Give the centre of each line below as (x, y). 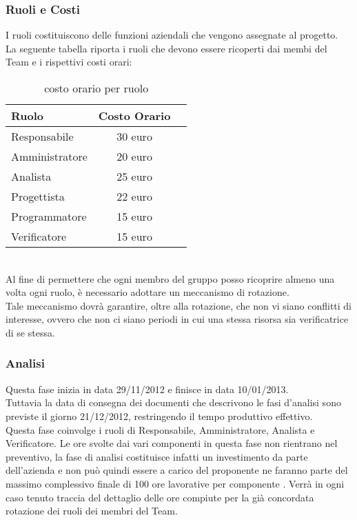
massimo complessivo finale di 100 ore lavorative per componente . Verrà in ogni (175, 483)
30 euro (134, 136)
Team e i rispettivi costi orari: (69, 62)
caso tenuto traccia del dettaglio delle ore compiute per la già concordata (160, 497)
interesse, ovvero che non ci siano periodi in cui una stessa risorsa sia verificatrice (177, 319)
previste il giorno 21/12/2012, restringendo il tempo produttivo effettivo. (159, 416)
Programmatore (49, 216)
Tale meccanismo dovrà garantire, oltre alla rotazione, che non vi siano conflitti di (179, 305)
